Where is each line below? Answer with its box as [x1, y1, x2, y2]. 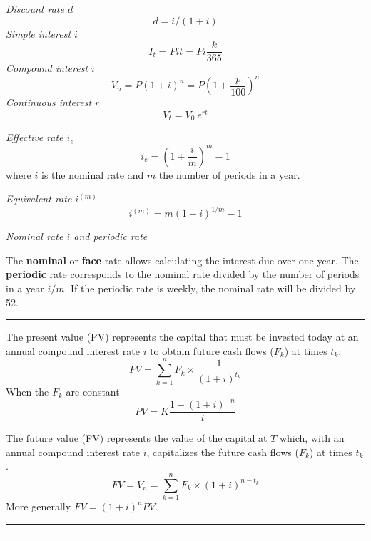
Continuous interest [6, 95, 92, 110]
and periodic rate [73, 229, 148, 244]
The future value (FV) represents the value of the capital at [6, 431, 268, 445]
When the [6, 384, 49, 399]
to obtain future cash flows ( [150, 343, 274, 358]
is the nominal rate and [41, 167, 144, 182]
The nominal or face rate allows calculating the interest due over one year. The [6, 252, 359, 267]
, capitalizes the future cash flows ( [146, 444, 299, 459]
